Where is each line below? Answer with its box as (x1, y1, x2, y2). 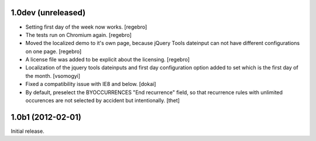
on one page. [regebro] (25, 47, 82, 55)
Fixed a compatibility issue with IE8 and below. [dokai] (25, 81, 156, 88)
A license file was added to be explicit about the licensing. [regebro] (25, 56, 190, 63)
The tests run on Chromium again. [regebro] (25, 31, 132, 38)
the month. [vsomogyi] (25, 72, 81, 79)
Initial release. (11, 128, 44, 135)
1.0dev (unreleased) (11, 8, 86, 18)
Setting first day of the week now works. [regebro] (25, 23, 147, 30)
